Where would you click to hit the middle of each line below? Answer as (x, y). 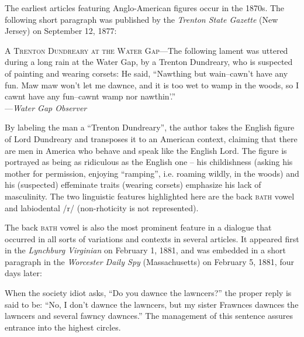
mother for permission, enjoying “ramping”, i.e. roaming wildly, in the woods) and (152, 173)
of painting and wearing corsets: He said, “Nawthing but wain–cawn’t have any (146, 73)
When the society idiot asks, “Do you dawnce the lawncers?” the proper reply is (148, 293)
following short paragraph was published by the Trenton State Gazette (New (141, 19)
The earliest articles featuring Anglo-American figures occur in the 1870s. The (145, 8)
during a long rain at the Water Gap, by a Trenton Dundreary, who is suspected (149, 62)
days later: (23, 273)
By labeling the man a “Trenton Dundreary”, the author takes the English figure (150, 127)
